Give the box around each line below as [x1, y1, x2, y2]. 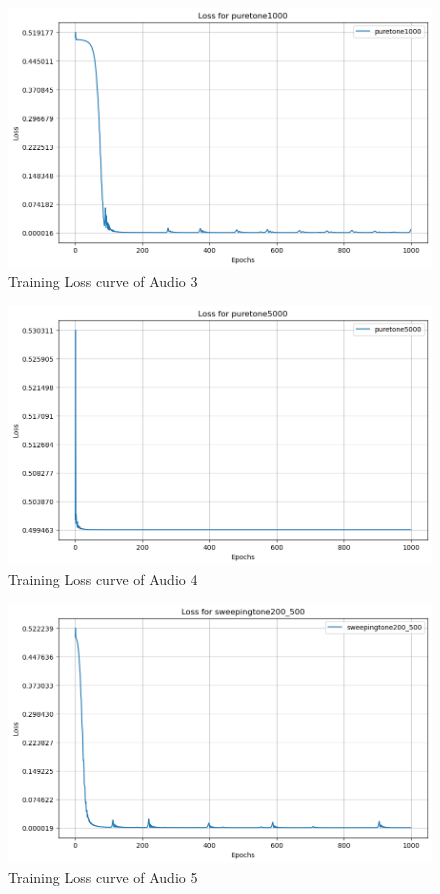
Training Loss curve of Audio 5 [8, 866, 198, 887]
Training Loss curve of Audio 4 [8, 569, 198, 590]
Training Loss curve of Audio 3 [8, 271, 198, 292]
